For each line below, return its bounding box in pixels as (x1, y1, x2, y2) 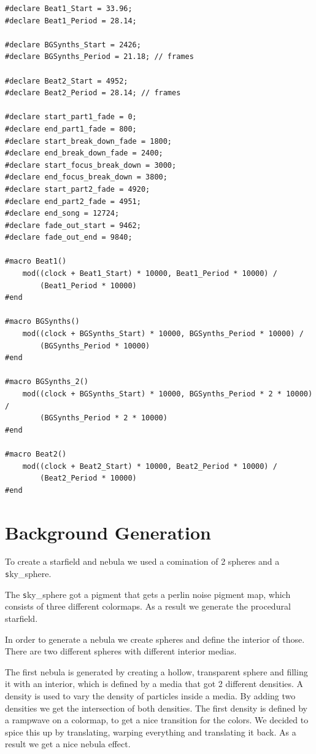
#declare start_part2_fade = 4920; (5, 184, 150, 194)
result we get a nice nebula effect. (5, 737, 131, 750)
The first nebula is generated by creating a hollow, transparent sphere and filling (5, 665, 308, 678)
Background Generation (5, 519, 211, 544)
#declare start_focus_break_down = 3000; (5, 160, 177, 170)
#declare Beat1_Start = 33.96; (5, 4, 133, 13)
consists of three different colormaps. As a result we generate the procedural (5, 600, 291, 613)
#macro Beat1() (5, 257, 67, 266)
